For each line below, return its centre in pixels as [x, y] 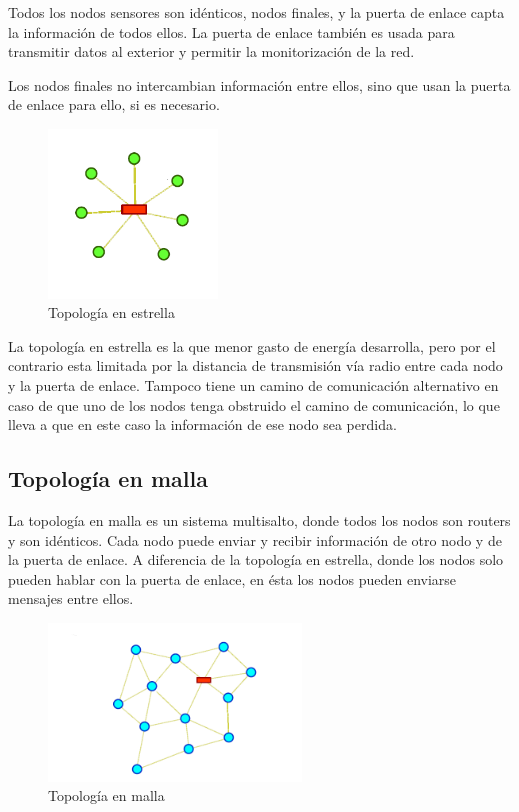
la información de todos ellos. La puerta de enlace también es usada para [231, 31]
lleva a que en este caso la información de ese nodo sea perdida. [202, 424]
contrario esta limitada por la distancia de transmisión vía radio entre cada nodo [255, 365]
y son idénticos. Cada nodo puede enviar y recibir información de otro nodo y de [255, 539]
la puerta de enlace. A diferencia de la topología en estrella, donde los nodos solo [256, 559]
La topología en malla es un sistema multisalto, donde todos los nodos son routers [259, 519]
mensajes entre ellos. [71, 598]
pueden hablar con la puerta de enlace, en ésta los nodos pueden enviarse [232, 578]
